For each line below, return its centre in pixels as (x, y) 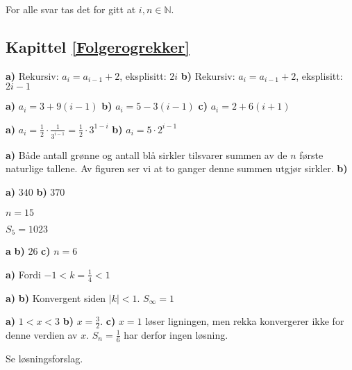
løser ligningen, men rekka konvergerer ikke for (245, 321)
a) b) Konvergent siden (56, 297)
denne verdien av (42, 334)
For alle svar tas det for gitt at (71, 9)
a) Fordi (23, 274)
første (311, 154)
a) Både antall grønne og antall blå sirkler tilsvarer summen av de (146, 154)
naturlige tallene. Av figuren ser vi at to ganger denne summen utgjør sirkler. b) (177, 168)
